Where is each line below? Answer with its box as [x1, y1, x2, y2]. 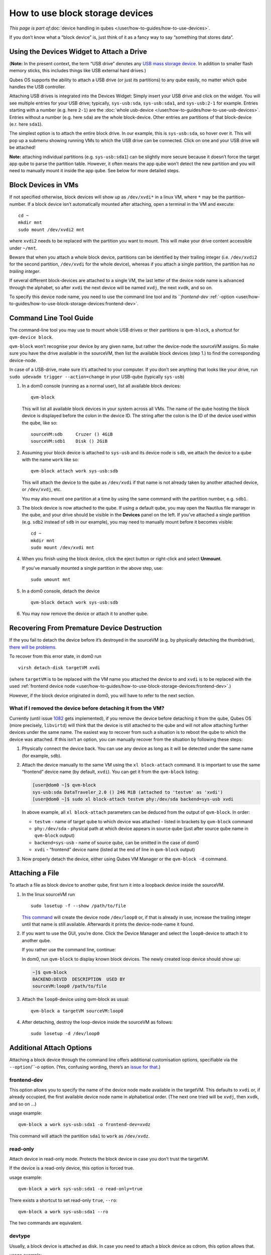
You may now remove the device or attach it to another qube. [22, 610, 149, 617]
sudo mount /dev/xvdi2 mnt [18, 226, 85, 232]
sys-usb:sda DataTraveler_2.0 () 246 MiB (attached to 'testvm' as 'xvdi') [32, 789, 223, 795]
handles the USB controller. [9, 84, 66, 90]
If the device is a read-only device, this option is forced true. [9, 1165, 134, 1171]
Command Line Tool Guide [9, 314, 94, 322]
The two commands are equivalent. [9, 1220, 83, 1226]
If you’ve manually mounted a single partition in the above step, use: [22, 565, 163, 571]
